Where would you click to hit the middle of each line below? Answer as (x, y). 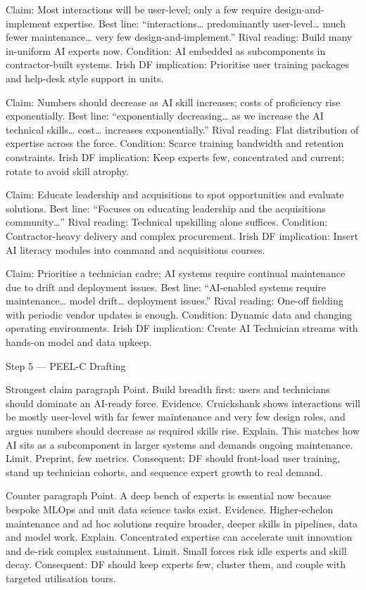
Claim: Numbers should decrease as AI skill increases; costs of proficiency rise (173, 102)
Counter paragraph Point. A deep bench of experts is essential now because (168, 495)
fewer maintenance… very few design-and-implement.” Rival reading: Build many (179, 37)
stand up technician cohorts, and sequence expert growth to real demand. (164, 472)
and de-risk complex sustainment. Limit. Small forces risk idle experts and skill (176, 550)
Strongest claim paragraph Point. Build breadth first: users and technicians (168, 389)
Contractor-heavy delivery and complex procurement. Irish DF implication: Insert (182, 235)
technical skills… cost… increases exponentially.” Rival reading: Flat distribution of (182, 129)
